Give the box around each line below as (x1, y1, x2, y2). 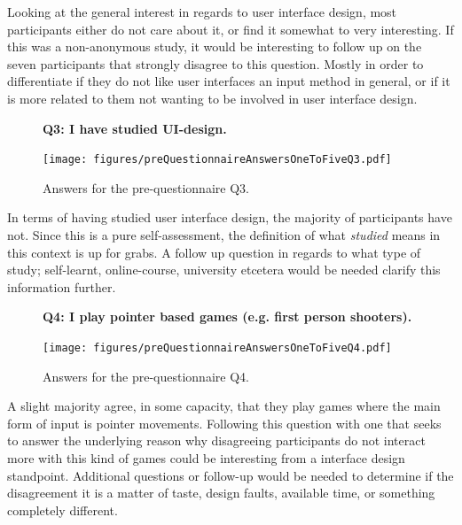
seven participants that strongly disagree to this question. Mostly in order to (7, 54, 424, 73)
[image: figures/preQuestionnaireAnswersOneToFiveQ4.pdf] (43, 341, 392, 354)
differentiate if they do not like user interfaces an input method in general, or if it (7, 72, 450, 90)
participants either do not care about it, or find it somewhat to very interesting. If (7, 19, 454, 38)
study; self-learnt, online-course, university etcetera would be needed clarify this (7, 260, 441, 279)
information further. (7, 277, 116, 296)
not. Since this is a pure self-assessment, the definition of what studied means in (7, 226, 441, 243)
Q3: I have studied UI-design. (43, 119, 227, 137)
